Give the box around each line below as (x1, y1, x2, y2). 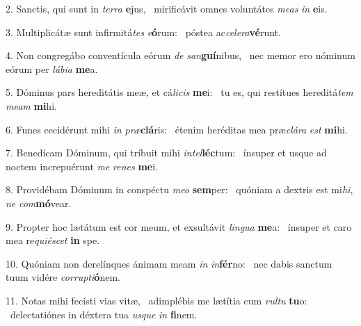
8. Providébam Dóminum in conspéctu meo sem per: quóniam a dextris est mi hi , (6, 182, 353, 197)
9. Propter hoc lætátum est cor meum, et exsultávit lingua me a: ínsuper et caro (6, 219, 352, 234)
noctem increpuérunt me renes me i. (6, 158, 159, 173)
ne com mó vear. (6, 195, 72, 210)
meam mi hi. (6, 98, 57, 113)
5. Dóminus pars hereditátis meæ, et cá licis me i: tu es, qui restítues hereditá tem (6, 85, 353, 99)
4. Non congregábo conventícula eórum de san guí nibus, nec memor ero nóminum (6, 48, 355, 63)
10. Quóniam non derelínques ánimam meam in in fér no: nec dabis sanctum (6, 256, 332, 270)
